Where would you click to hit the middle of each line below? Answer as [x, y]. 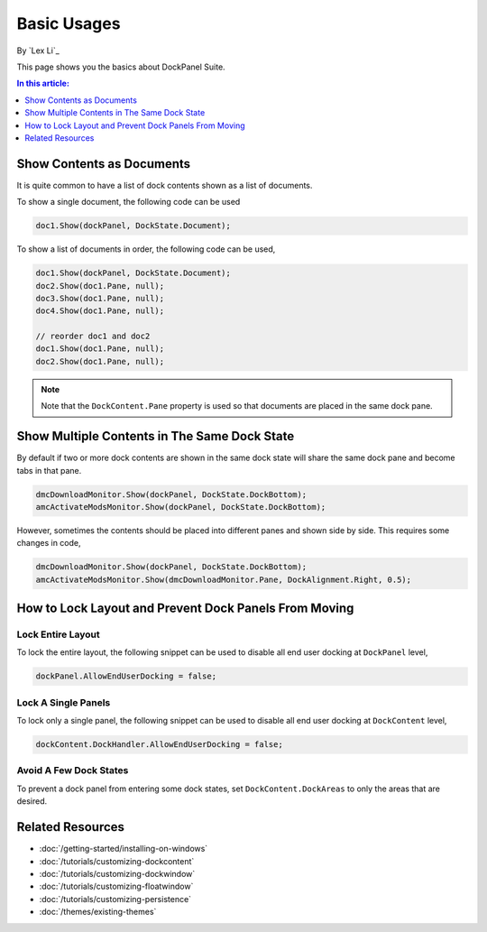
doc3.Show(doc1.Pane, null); [100, 298]
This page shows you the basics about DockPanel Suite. [121, 67]
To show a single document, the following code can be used [129, 202]
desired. [32, 801]
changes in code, [49, 543]
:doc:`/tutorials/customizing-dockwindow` [117, 873]
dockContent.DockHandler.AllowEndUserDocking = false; [159, 745]
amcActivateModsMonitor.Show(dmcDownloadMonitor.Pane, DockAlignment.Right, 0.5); [224, 579]
